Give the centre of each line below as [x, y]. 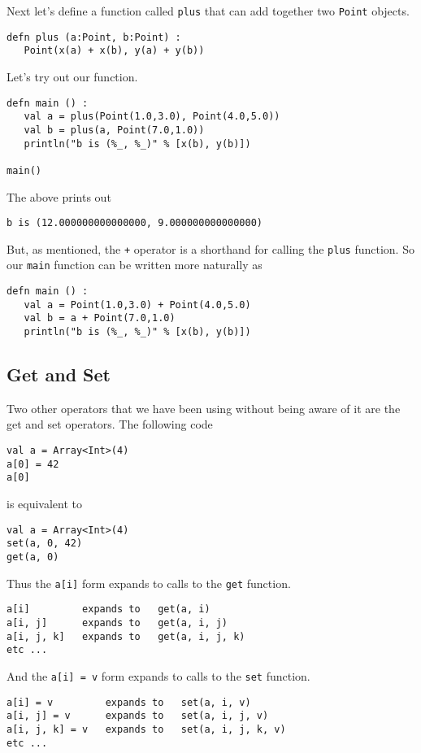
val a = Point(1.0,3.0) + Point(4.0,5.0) [137, 305]
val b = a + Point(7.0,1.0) [100, 318]
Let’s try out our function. [72, 76]
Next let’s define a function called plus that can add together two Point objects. [208, 11]
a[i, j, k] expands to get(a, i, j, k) [126, 636]
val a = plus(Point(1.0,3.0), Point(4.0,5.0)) [152, 117]
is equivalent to [45, 504]
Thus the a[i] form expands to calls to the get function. [149, 583]
